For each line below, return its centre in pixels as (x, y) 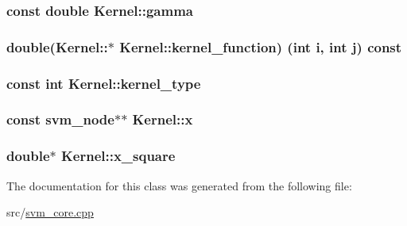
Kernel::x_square (118, 156)
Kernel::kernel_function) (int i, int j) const (261, 46)
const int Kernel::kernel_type (104, 83)
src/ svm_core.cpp (50, 212)
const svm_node (60, 119)
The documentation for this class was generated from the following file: (179, 185)
